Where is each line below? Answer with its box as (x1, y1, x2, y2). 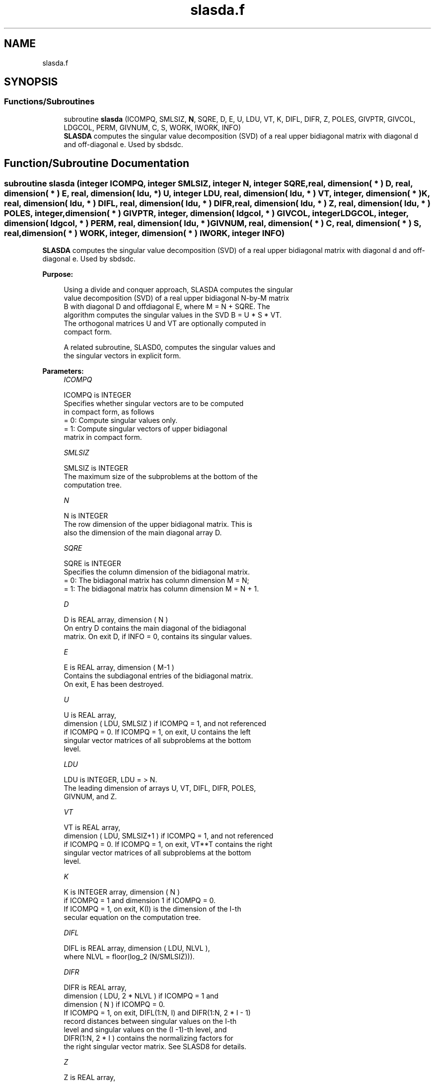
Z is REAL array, (64, 1073, 116, 1082)
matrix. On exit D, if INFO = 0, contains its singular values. (64, 632, 252, 641)
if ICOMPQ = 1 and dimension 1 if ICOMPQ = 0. (64, 896, 216, 905)
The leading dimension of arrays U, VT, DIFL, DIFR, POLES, (64, 784, 256, 793)
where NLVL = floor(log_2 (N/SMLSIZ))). (64, 952, 195, 961)
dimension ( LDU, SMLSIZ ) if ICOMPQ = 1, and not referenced (64, 719, 266, 728)
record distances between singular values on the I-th (64, 1017, 237, 1026)
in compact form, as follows (64, 408, 154, 417)
